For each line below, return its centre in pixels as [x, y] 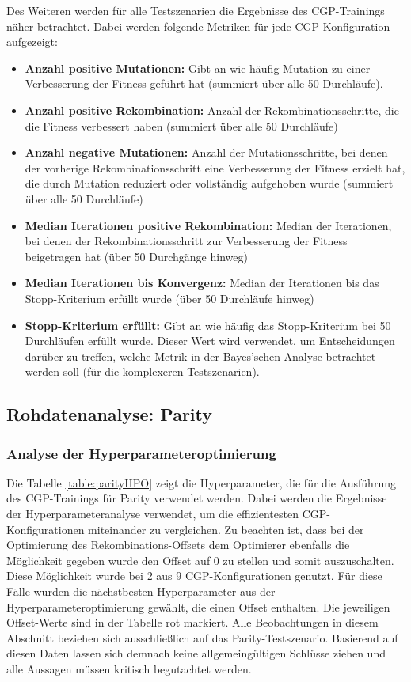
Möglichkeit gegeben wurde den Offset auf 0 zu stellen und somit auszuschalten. [200, 560]
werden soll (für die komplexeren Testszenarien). [142, 371]
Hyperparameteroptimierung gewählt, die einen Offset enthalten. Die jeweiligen [198, 606]
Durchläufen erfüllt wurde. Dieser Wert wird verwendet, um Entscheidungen [210, 341]
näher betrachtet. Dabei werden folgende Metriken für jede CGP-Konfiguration [198, 26]
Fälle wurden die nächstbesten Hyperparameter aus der [141, 591]
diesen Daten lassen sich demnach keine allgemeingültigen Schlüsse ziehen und [196, 653]
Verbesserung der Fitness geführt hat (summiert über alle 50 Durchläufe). [204, 83]
